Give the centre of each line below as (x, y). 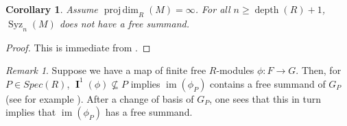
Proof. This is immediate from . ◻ (78, 47)
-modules (235, 70)
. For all (213, 9)
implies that (31, 112)
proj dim (121, 10)
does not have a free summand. (124, 23)
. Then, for (319, 70)
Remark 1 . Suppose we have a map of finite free (106, 70)
